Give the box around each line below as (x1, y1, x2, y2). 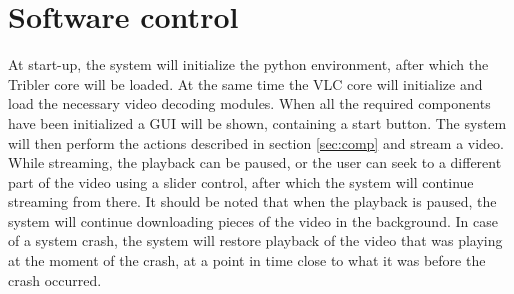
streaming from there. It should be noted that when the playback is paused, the (8, 191, 497, 212)
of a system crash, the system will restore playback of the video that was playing (8, 230, 503, 251)
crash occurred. (8, 269, 102, 290)
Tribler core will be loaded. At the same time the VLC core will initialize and (8, 73, 483, 94)
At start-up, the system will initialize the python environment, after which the (8, 54, 489, 75)
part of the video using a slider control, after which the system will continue (8, 171, 474, 192)
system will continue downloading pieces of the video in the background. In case (8, 210, 498, 231)
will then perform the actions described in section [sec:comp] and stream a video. (8, 132, 504, 153)
